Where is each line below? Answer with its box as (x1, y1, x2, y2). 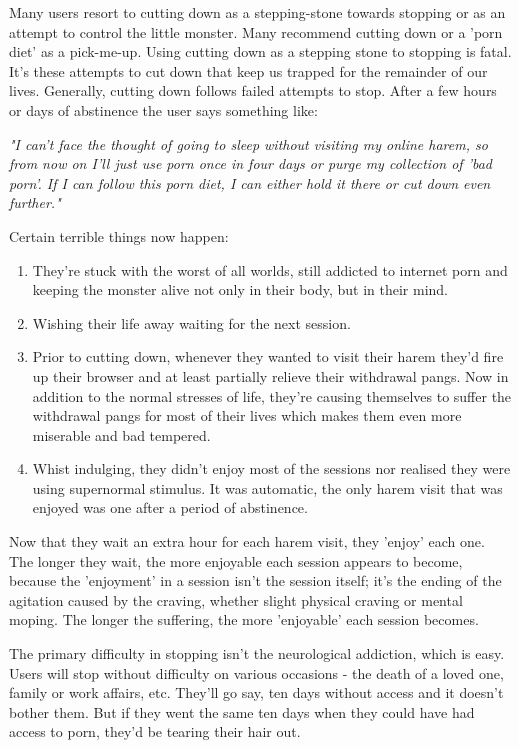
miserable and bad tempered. (32, 424, 211, 445)
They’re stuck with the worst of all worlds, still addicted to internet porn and (32, 259, 508, 280)
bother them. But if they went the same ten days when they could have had (9, 701, 475, 722)
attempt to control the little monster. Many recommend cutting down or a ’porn (9, 21, 503, 42)
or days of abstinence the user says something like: (9, 99, 318, 120)
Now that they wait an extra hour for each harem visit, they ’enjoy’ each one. (9, 531, 485, 552)
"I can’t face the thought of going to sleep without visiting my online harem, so (9, 133, 488, 154)
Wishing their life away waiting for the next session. (32, 312, 351, 333)
